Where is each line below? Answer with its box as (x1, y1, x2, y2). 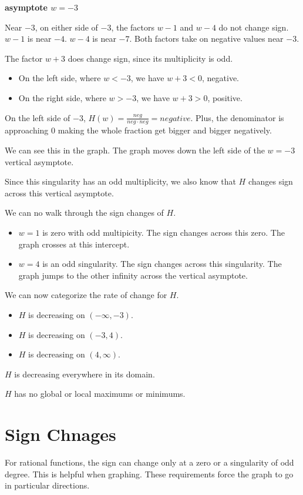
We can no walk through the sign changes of (5, 206, 164, 219)
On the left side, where (18, 72, 101, 84)
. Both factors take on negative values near (129, 32, 284, 45)
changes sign (248, 175, 293, 188)
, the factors (111, 21, 155, 33)
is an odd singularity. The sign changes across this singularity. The (42, 257, 282, 270)
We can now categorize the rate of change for (5, 289, 167, 301)
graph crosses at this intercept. (18, 238, 130, 250)
